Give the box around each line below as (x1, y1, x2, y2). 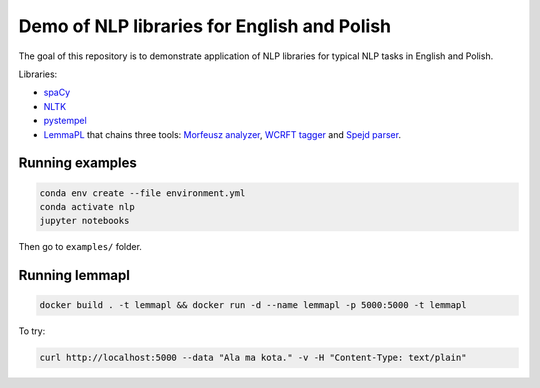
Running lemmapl (18, 267, 130, 284)
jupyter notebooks (39, 215, 130, 227)
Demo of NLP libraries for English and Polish (18, 15, 392, 37)
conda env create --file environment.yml (39, 187, 246, 199)
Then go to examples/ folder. (18, 241, 142, 253)
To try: (18, 325, 46, 337)
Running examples (18, 155, 137, 172)
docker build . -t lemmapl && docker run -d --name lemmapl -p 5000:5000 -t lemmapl (39, 300, 467, 311)
